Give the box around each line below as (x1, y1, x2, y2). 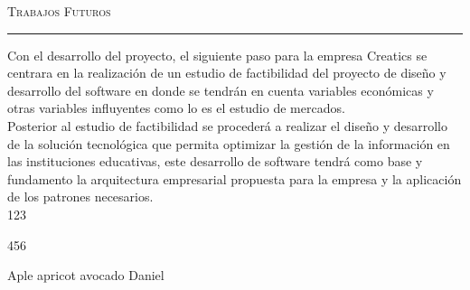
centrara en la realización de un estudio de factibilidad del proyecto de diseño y (7, 63, 446, 82)
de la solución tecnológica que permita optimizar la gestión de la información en (7, 134, 450, 153)
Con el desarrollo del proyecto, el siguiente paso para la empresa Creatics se (7, 45, 428, 64)
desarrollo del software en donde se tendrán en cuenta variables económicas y (7, 80, 434, 99)
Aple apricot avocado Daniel (7, 266, 164, 285)
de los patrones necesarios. (7, 187, 154, 206)
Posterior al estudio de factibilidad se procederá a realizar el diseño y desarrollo (7, 116, 448, 135)
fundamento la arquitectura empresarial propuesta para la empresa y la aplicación (7, 169, 462, 188)
